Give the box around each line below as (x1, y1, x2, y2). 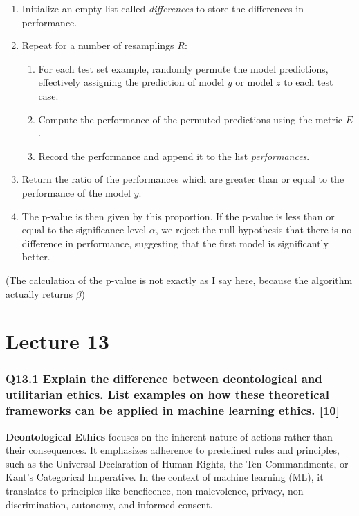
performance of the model (21, 185, 131, 199)
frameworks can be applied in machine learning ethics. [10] (6, 402, 340, 419)
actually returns (6, 286, 73, 301)
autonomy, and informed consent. (71, 497, 213, 511)
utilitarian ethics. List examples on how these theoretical (6, 386, 329, 403)
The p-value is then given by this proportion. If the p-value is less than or (21, 208, 335, 223)
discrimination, (6, 497, 69, 511)
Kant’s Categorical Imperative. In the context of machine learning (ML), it (6, 470, 324, 484)
